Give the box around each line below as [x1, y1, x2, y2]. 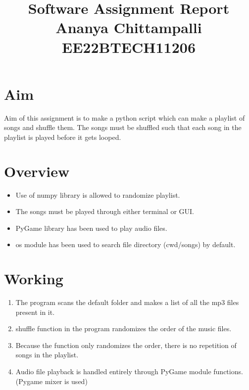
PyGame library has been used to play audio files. [15, 222, 167, 233]
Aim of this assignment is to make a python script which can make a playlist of [4, 112, 245, 123]
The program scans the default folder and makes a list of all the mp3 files [15, 297, 239, 307]
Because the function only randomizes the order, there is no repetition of [15, 340, 237, 350]
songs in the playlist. [15, 349, 79, 360]
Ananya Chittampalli [55, 17, 202, 38]
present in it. [15, 306, 55, 317]
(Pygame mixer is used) [15, 376, 88, 386]
